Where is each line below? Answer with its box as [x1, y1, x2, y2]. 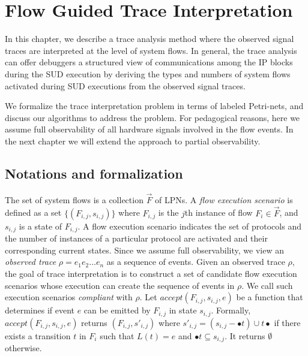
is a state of [19, 219, 62, 232]
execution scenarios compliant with [5, 291, 133, 303]
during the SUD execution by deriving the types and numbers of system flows [5, 67, 291, 80]
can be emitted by [83, 304, 151, 316]
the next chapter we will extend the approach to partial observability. [5, 134, 261, 147]
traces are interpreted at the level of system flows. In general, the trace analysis [5, 44, 297, 56]
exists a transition [5, 329, 71, 342]
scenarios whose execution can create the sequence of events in [5, 279, 235, 291]
